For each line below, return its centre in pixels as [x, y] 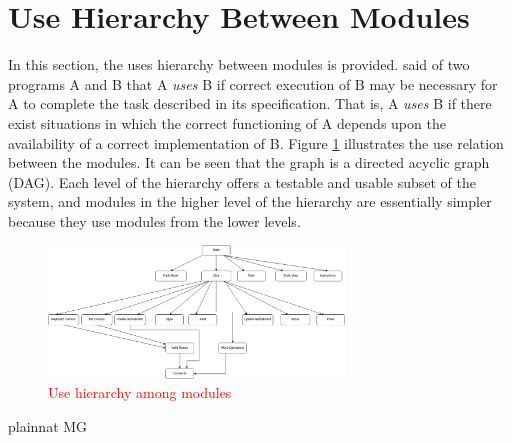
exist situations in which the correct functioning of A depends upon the [227, 122]
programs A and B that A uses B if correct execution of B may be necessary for [253, 83]
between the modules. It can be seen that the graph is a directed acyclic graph [249, 162]
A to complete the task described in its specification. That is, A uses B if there [250, 103]
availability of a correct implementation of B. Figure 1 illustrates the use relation [256, 142]
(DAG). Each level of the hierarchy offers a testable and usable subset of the [242, 181]
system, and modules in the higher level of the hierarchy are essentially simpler [250, 201]
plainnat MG [48, 425]
